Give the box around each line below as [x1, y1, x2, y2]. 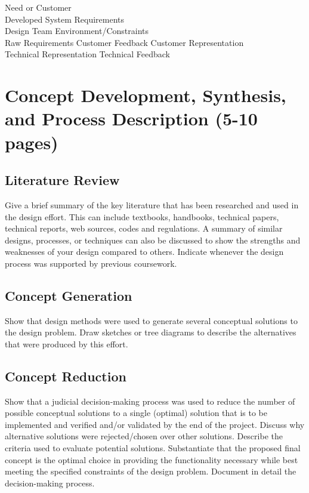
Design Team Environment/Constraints [5, 24, 149, 37]
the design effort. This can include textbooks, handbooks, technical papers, [5, 210, 279, 223]
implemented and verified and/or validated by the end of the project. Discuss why [5, 418, 305, 430]
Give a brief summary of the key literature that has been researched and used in [5, 198, 299, 211]
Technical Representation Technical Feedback [5, 48, 170, 60]
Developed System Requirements [5, 13, 125, 25]
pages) [5, 130, 58, 154]
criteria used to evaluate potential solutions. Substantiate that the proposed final [5, 442, 301, 454]
